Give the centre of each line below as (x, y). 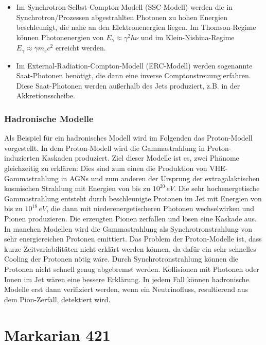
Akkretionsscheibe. (46, 96)
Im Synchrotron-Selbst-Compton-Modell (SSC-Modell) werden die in (125, 7)
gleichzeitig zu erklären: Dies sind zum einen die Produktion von (106, 168)
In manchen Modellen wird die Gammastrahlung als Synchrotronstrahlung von (128, 228)
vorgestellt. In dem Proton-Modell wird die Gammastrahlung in (104, 148)
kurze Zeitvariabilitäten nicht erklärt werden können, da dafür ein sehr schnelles (130, 248)
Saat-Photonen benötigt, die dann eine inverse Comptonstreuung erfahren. (134, 75)
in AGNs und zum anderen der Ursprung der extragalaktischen (160, 178)
